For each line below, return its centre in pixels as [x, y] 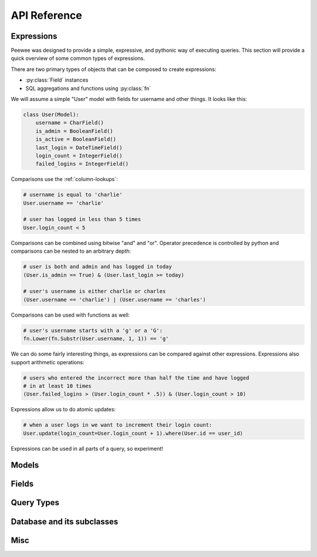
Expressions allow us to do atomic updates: [63, 410]
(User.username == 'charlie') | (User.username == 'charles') [114, 299]
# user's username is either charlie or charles [95, 291]
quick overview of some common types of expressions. [78, 58]
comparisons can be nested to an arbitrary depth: [71, 251]
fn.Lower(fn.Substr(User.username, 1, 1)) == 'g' [96, 339]
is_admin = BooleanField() [75, 131]
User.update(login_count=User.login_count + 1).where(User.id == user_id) [133, 433]
